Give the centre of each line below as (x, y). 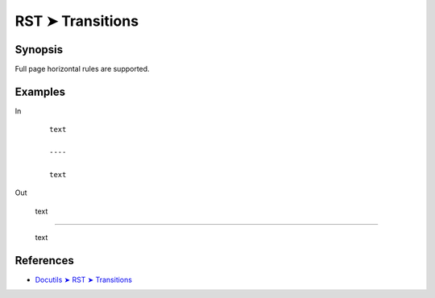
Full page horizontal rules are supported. (82, 69)
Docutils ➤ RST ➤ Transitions (84, 279)
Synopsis (39, 50)
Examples (40, 91)
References (44, 261)
